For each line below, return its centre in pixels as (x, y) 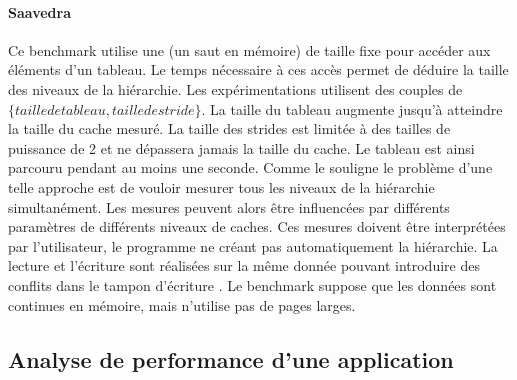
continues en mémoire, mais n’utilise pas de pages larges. (182, 304)
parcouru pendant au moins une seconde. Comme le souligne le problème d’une (250, 167)
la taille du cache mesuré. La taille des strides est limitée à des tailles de (229, 128)
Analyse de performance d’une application (231, 358)
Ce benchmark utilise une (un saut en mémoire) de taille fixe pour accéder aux (249, 49)
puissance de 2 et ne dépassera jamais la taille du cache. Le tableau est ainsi (241, 147)
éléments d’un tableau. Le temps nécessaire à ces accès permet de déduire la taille (258, 69)
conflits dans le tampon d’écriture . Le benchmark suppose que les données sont (252, 284)
